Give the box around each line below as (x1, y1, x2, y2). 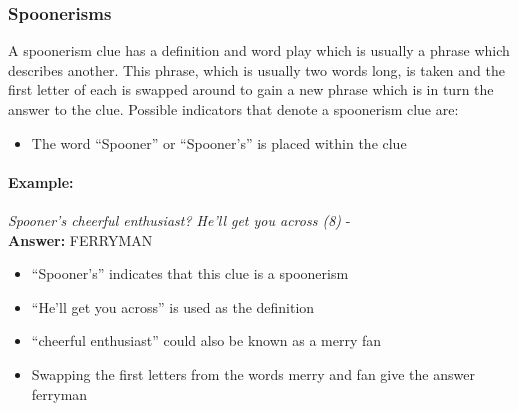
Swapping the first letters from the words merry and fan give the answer (31, 363, 475, 384)
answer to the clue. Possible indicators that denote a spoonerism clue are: (8, 99, 459, 119)
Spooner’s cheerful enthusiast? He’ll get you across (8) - (8, 209, 351, 230)
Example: (8, 171, 74, 192)
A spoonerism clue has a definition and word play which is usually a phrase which (8, 40, 510, 61)
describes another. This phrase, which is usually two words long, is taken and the (8, 59, 505, 80)
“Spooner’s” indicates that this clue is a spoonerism (31, 263, 349, 284)
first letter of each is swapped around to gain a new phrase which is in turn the (8, 79, 494, 100)
